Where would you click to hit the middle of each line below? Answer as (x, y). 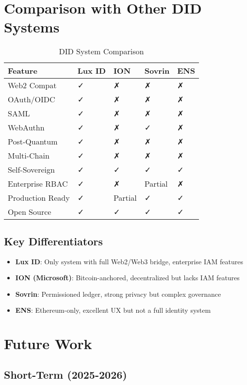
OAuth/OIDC (32, 99)
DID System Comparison (101, 51)
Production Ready (39, 198)
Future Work (48, 344)
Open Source (30, 212)
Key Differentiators (53, 241)
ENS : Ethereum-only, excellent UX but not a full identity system (113, 310)
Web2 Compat (32, 85)
